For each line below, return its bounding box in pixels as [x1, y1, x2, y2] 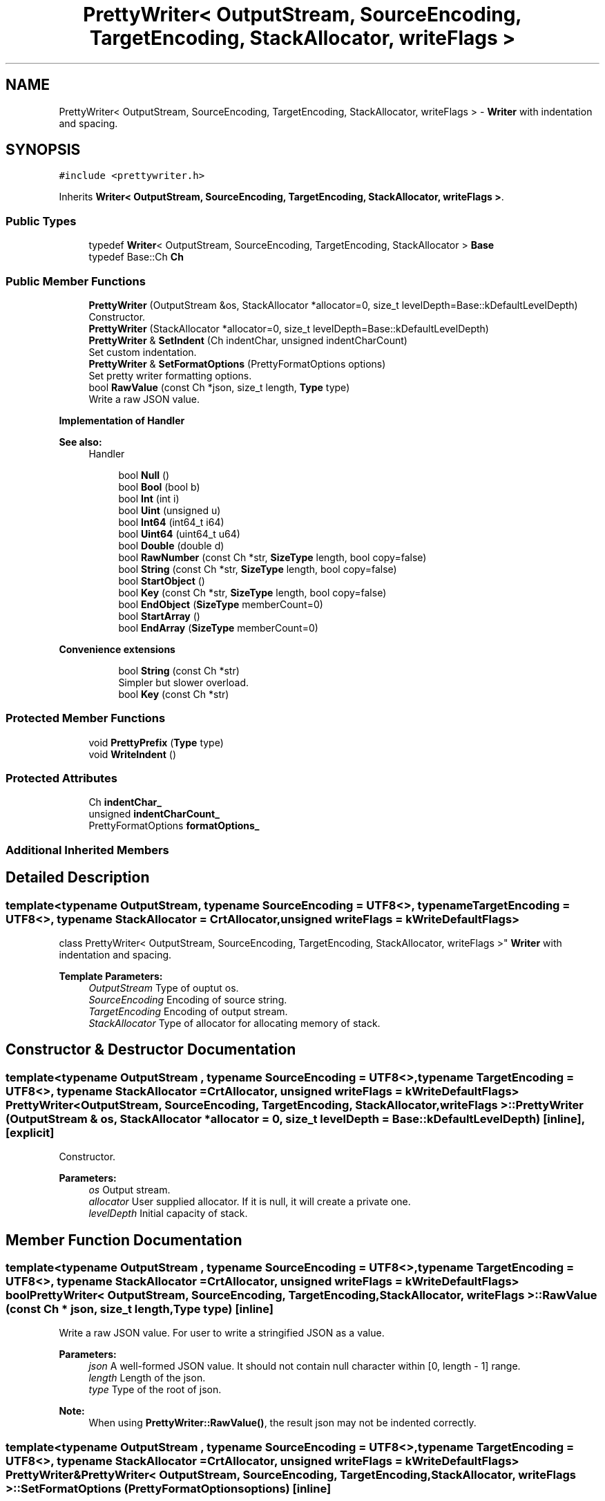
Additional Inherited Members [6, 842, 169, 857]
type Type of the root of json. [88, 1384, 222, 1396]
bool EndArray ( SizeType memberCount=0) [118, 621, 318, 634]
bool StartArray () [118, 610, 200, 622]
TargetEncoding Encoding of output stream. [88, 1006, 288, 1018]
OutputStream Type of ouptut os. [88, 982, 239, 994]
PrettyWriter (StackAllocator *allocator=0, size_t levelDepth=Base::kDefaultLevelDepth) [88, 322, 489, 334]
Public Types [6, 214, 77, 228]
